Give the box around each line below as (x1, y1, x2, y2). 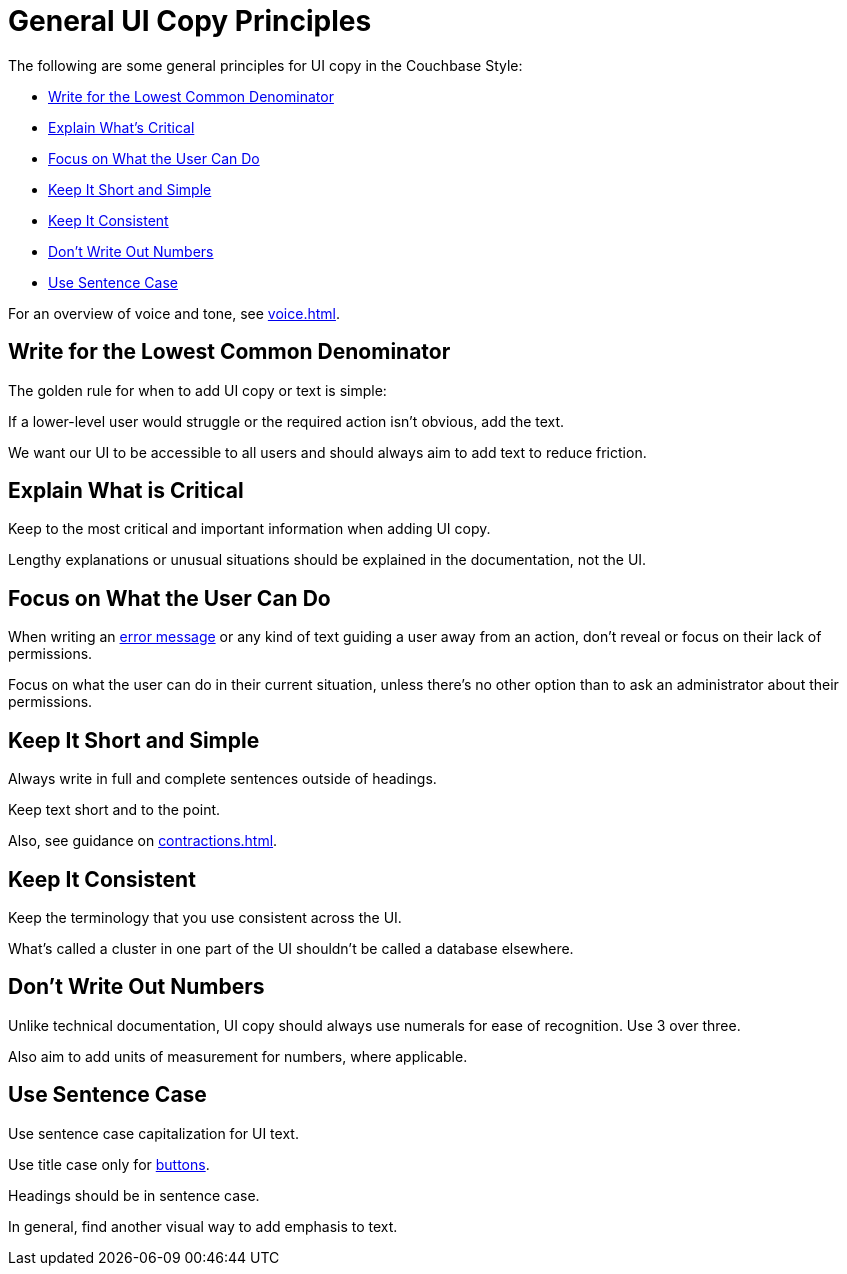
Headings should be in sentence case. (8, 1186, 260, 1204)
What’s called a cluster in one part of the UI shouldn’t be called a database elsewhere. (8, 939, 574, 957)
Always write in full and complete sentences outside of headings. (8, 770, 437, 788)
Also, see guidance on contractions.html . (8, 832, 278, 850)
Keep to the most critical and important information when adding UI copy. (8, 520, 491, 538)
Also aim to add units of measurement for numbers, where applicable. (8, 1047, 468, 1065)
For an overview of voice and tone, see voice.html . (8, 304, 340, 322)
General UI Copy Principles (8, 4, 372, 38)
